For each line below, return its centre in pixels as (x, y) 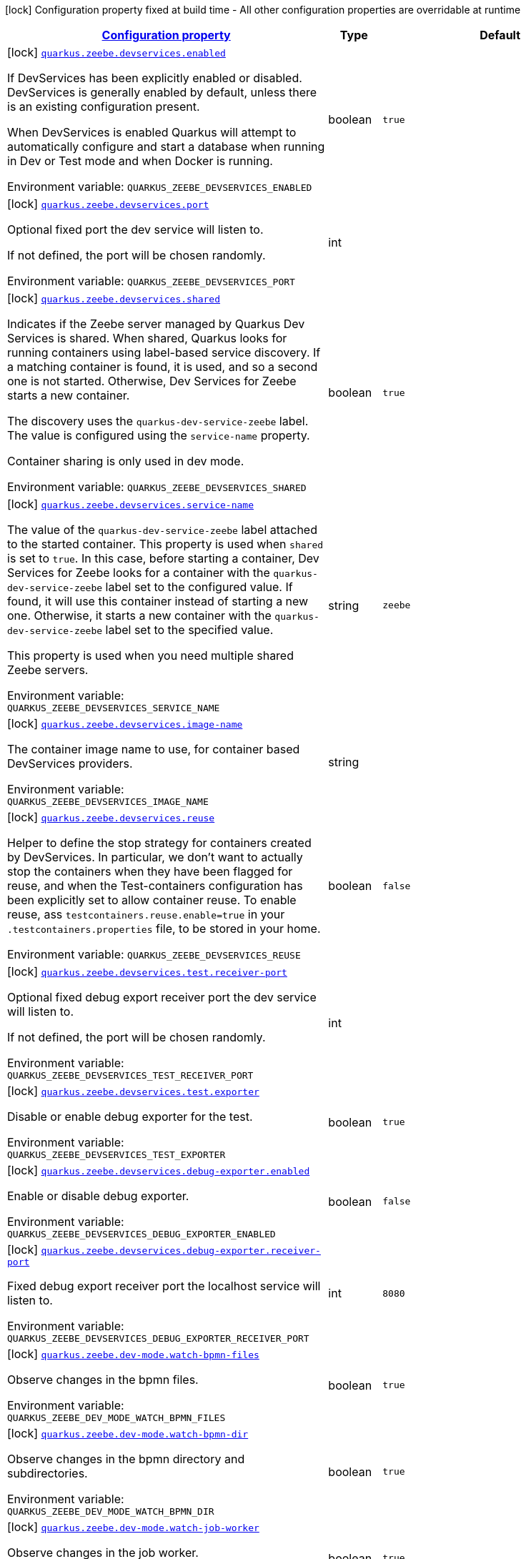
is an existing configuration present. (104, 107)
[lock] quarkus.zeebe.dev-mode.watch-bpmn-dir (128, 1433)
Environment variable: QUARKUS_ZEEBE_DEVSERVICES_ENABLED (160, 187)
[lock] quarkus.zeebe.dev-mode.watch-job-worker (133, 1527)
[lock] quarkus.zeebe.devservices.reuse (111, 817)
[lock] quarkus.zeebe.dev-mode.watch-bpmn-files (133, 1354)
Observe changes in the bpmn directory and (126, 1459)
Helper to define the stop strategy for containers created (159, 843)
